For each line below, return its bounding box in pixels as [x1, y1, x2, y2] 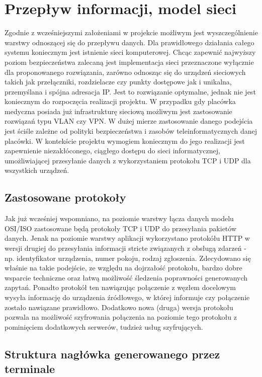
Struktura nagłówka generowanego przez [5, 346, 220, 361]
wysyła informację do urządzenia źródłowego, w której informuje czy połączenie [5, 292, 250, 302]
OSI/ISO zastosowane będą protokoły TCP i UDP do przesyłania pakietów [5, 223, 237, 233]
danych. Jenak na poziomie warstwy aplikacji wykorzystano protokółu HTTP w [5, 233, 250, 243]
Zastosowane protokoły [5, 190, 126, 205]
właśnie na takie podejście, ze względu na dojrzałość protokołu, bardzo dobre [5, 262, 242, 273]
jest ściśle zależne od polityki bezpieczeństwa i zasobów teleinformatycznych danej [5, 126, 257, 136]
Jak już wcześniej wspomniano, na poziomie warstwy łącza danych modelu [5, 213, 234, 224]
